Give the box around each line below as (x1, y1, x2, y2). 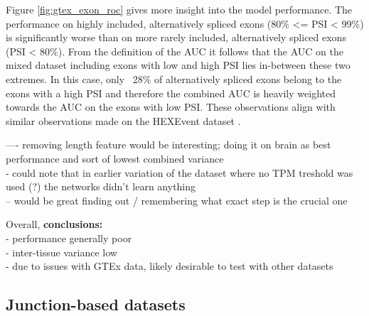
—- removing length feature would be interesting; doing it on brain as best (6, 137, 331, 152)
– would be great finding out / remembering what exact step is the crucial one (6, 192, 348, 207)
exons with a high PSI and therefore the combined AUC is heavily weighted (6, 85, 336, 100)
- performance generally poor (6, 230, 132, 245)
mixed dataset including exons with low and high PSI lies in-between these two (6, 58, 351, 72)
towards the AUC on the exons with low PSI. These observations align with (6, 99, 336, 114)
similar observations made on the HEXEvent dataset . (6, 113, 241, 128)
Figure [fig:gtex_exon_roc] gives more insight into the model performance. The (6, 2, 353, 16)
